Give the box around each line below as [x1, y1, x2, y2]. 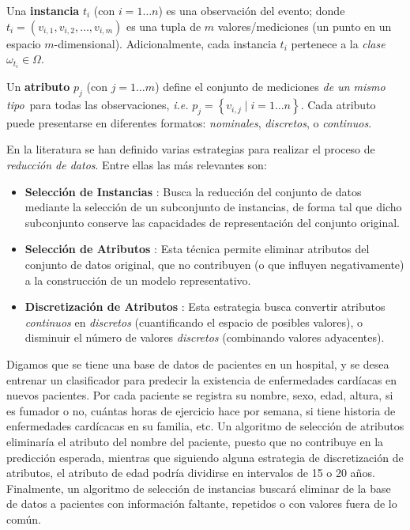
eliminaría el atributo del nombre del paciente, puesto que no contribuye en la [6, 433, 384, 449]
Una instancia [6, 2, 80, 18]
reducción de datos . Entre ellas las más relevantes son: [6, 157, 267, 173]
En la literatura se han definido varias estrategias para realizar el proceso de [6, 141, 375, 157]
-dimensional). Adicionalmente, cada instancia [54, 35, 276, 51]
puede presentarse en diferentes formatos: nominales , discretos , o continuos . [6, 114, 372, 131]
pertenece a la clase [291, 35, 386, 51]
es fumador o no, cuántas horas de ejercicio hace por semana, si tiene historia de [6, 402, 396, 418]
